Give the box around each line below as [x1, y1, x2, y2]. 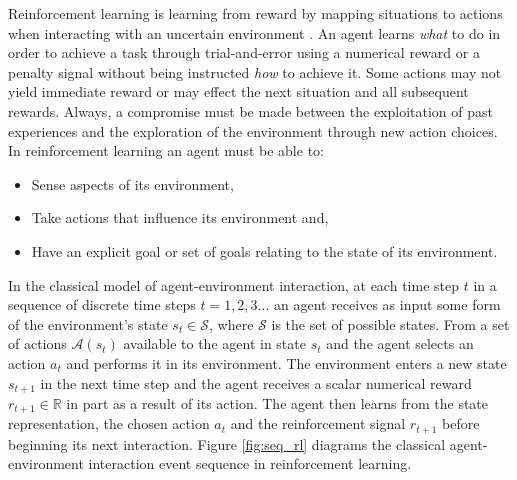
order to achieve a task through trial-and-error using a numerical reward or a [8, 42, 480, 63]
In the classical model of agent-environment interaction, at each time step [8, 274, 459, 295]
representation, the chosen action [8, 413, 210, 434]
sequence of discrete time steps [8, 294, 196, 315]
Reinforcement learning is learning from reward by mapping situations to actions [8, 3, 503, 23]
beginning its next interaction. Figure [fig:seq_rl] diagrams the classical [8, 433, 446, 454]
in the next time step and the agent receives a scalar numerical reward [40, 372, 472, 393]
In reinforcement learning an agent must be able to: [8, 140, 324, 161]
